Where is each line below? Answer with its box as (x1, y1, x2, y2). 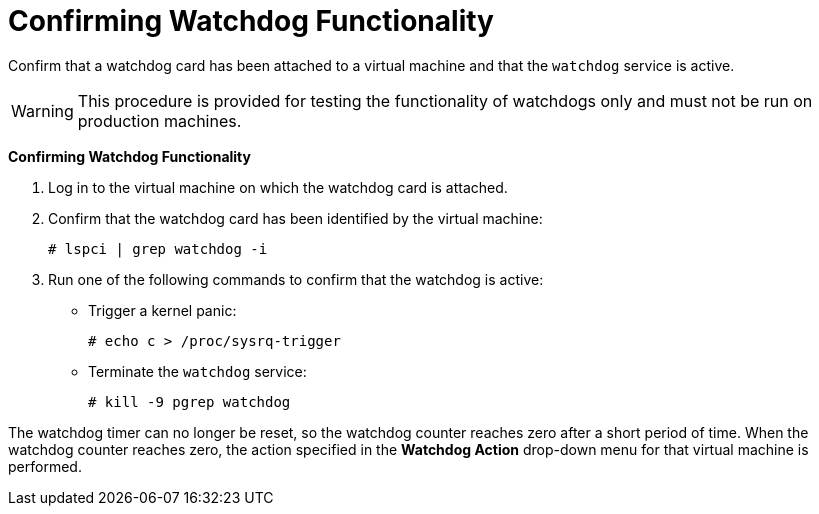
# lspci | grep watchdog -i (48, 240, 268, 257)
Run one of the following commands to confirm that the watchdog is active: (48, 270, 544, 288)
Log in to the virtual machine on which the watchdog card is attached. (48, 178, 508, 196)
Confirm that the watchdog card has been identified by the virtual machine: (48, 209, 543, 227)
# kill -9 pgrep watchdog (88, 393, 291, 410)
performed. (8, 457, 82, 475)
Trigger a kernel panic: (88, 301, 237, 319)
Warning (11, 100, 74, 121)
